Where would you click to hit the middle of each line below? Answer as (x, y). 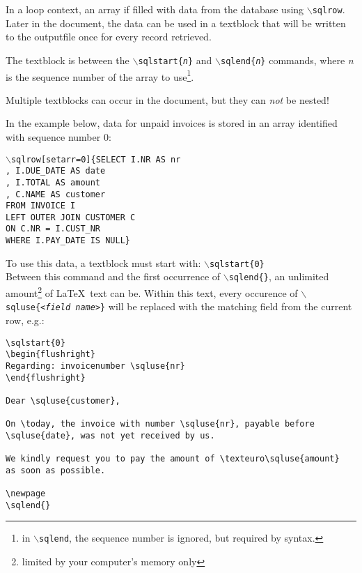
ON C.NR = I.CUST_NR (53, 229)
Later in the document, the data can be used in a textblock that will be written (176, 23)
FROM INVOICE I (41, 206)
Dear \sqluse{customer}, (63, 400)
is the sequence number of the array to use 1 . (100, 75)
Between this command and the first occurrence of (113, 276)
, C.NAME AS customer (56, 194)
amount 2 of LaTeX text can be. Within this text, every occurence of (152, 292)
